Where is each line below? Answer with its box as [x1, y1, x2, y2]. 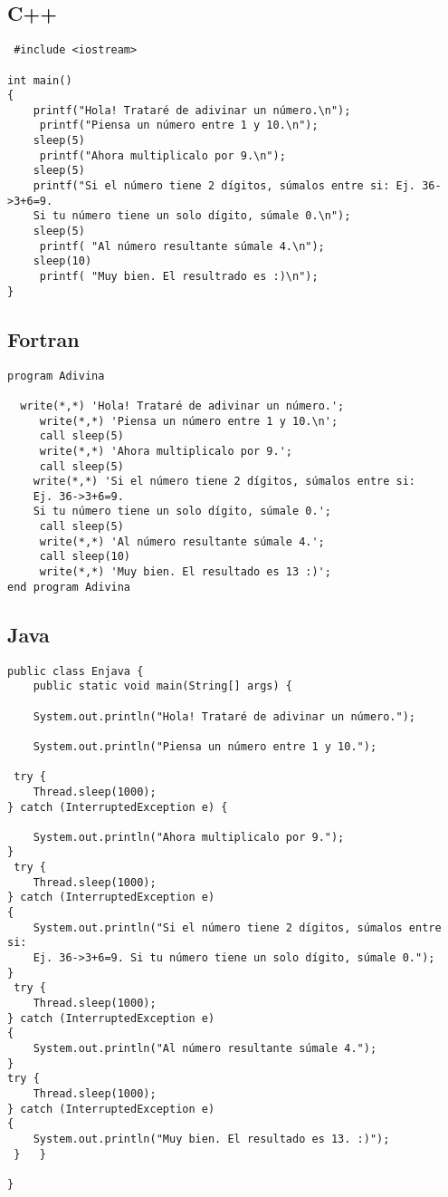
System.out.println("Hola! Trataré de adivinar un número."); [33, 710, 416, 723]
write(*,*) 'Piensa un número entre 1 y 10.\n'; [39, 414, 338, 428]
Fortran [7, 324, 80, 352]
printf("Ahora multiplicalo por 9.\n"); [39, 149, 286, 162]
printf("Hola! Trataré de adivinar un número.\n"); [33, 103, 351, 117]
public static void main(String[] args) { [33, 680, 292, 693]
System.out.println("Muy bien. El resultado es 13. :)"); [33, 1132, 390, 1145]
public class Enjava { [7, 664, 144, 678]
